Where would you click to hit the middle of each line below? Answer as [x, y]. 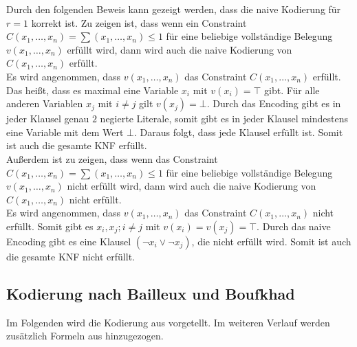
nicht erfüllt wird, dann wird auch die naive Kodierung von [192, 186]
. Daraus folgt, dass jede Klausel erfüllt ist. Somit [238, 132]
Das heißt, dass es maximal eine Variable [93, 90]
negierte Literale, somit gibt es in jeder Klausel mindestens [224, 119]
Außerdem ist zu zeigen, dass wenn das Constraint [112, 158]
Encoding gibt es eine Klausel [69, 241]
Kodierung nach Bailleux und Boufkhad [151, 293]
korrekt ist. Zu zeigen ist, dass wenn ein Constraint [139, 22]
